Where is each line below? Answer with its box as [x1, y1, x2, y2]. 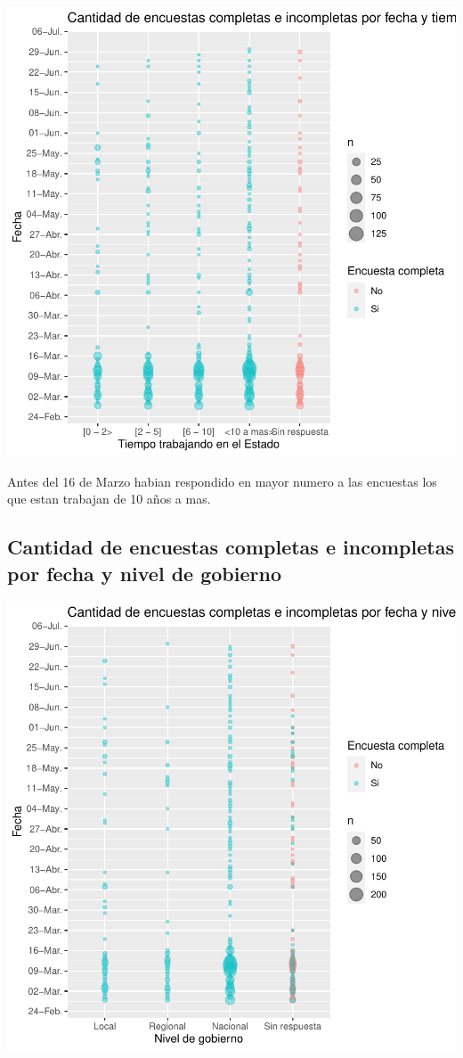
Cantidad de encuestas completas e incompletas [7, 533, 454, 561]
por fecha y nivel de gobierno [7, 559, 281, 586]
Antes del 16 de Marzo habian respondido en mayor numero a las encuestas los [7, 472, 437, 490]
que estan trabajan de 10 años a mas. [7, 489, 211, 508]
